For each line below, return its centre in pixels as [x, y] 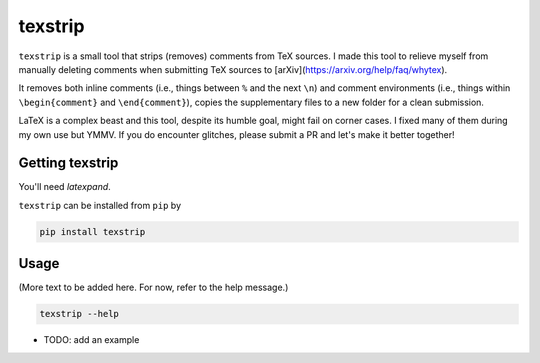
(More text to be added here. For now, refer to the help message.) [153, 287]
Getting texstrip [68, 163]
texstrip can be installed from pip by [100, 205]
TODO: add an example [91, 340]
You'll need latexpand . [65, 187]
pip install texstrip [92, 231]
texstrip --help [79, 314]
